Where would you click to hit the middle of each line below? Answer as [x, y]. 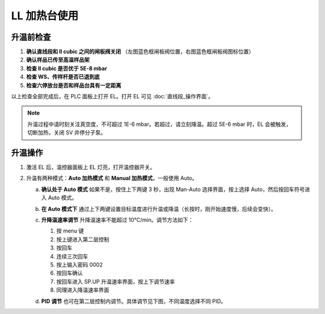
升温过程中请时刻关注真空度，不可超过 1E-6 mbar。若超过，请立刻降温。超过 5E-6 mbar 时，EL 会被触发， [159, 124]
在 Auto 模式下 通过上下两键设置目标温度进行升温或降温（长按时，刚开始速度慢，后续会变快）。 [159, 209]
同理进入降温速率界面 [83, 290]
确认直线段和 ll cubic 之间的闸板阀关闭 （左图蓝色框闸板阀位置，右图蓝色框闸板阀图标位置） [140, 52]
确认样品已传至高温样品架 [58, 60]
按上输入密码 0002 [79, 265]
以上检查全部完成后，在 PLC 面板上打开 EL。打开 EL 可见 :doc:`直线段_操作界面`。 [112, 96]
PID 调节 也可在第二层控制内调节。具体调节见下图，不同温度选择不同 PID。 [134, 301]
